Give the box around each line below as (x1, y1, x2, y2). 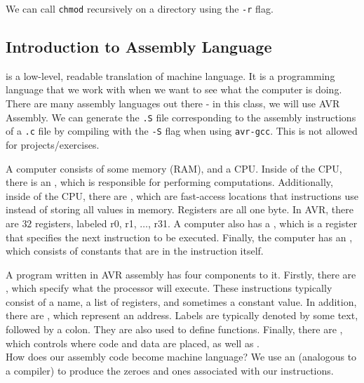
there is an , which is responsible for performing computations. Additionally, (6, 175, 333, 189)
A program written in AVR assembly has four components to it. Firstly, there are (6, 267, 356, 281)
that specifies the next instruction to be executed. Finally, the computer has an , (6, 229, 353, 244)
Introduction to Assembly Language (6, 36, 272, 58)
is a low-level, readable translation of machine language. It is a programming (6, 68, 335, 83)
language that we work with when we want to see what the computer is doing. (6, 82, 342, 97)
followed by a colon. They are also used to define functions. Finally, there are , (6, 322, 343, 337)
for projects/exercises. (6, 137, 100, 152)
